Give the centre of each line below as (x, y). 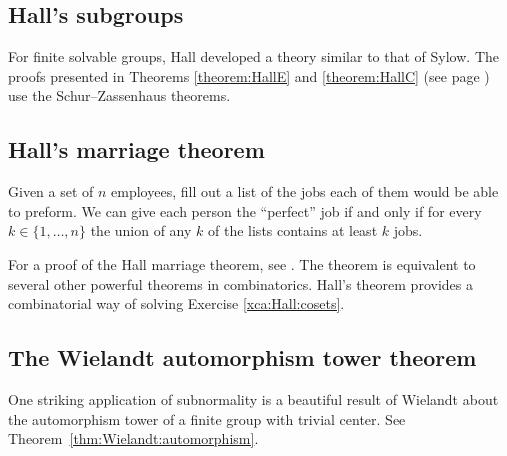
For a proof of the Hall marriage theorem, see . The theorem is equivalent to (242, 263)
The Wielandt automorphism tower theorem (242, 357)
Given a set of (51, 191)
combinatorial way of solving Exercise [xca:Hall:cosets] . (176, 303)
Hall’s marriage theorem (136, 149)
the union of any (141, 230)
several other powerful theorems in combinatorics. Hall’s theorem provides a (240, 283)
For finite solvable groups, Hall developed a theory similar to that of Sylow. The (253, 56)
